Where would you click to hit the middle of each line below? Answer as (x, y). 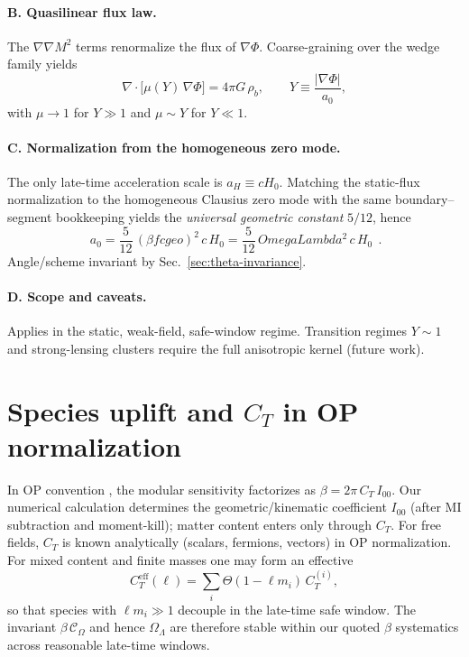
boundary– (425, 199)
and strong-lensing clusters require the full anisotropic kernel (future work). (216, 348)
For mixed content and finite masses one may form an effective (180, 560)
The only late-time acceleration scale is (115, 181)
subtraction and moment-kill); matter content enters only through (189, 524)
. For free (416, 524)
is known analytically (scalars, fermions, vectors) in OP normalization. (257, 542)
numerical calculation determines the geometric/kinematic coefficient (197, 507)
